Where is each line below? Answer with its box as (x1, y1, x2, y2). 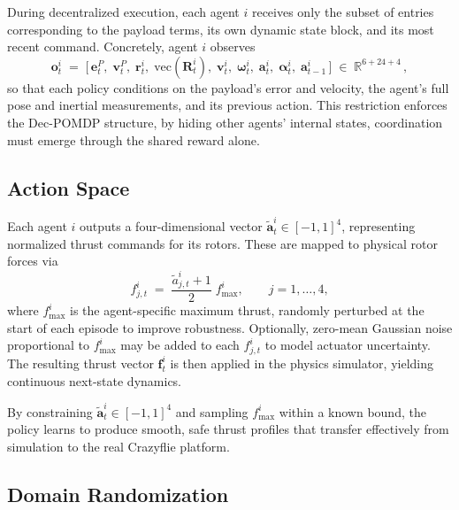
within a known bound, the (279, 402, 426, 421)
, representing (341, 217, 416, 236)
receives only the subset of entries (251, 3, 434, 20)
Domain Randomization (7, 481, 229, 508)
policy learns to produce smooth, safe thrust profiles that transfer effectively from (7, 420, 449, 438)
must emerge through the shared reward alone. (7, 130, 260, 149)
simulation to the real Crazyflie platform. (7, 437, 230, 456)
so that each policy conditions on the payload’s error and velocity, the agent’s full (7, 78, 449, 97)
